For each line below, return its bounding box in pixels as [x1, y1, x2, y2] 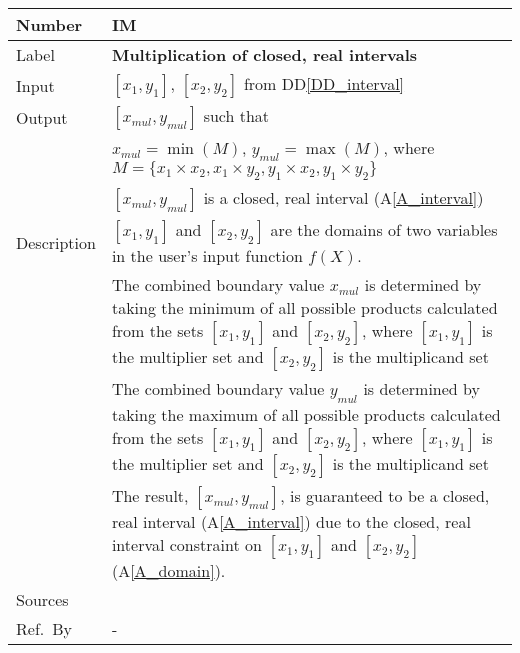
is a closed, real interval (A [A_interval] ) [203, 186, 484, 210]
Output [16, 105, 68, 129]
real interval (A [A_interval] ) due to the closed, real [111, 509, 471, 533]
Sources [16, 587, 69, 611]
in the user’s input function [111, 244, 303, 268]
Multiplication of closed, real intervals [111, 43, 418, 66]
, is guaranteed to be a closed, [280, 483, 490, 507]
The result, [111, 483, 189, 507]
